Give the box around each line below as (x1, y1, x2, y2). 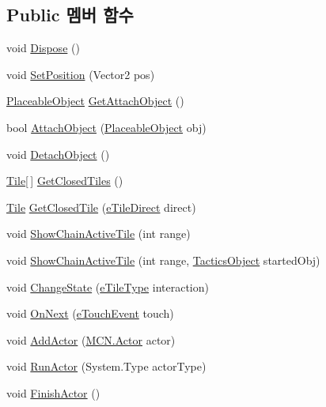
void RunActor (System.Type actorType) (6, 358, 207, 375)
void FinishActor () (6, 384, 100, 401)
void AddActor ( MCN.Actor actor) (6, 331, 176, 348)
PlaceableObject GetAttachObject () (6, 92, 184, 109)
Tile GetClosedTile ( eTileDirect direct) (6, 198, 196, 215)
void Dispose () (6, 40, 80, 56)
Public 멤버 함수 (6, 2, 134, 27)
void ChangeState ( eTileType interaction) (6, 278, 209, 295)
